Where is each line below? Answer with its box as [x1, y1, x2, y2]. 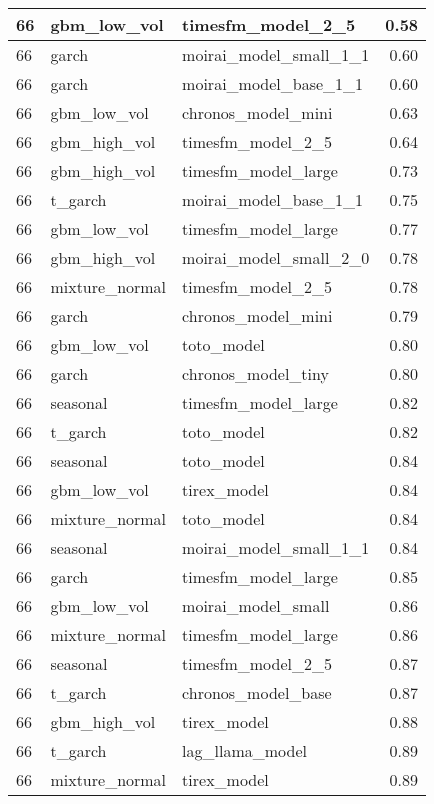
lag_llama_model [182, 739, 307, 762]
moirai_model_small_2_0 [182, 246, 370, 269]
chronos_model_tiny [182, 362, 329, 385]
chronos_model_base [182, 681, 332, 704]
